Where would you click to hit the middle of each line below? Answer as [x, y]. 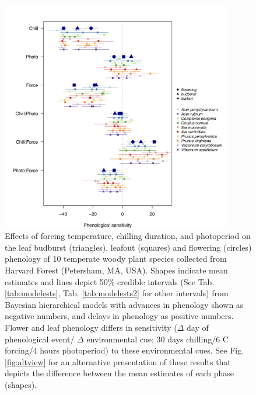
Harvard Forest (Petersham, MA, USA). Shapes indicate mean [116, 270]
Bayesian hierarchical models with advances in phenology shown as [124, 304]
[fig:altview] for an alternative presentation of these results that [118, 361]
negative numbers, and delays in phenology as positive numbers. [119, 316]
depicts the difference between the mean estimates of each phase [120, 373]
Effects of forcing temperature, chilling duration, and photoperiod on [128, 236]
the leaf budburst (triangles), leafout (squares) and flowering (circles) [128, 247]
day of [198, 327]
